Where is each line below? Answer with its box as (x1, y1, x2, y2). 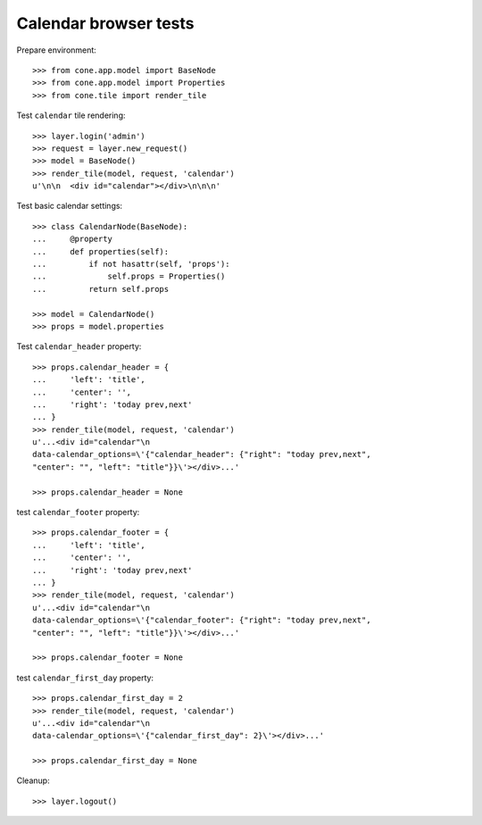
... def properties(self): (32, 246, 170, 256)
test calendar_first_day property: (16, 672, 154, 683)
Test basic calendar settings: (16, 201, 123, 212)
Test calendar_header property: (16, 341, 142, 352)
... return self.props (32, 284, 170, 294)
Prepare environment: (16, 45, 97, 55)
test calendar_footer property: (16, 507, 140, 518)
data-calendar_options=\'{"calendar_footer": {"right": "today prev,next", (32, 615, 371, 625)
